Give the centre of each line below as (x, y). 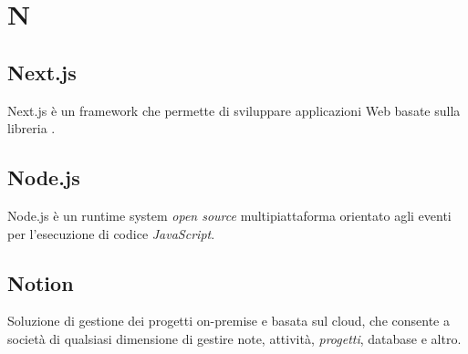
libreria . (31, 128)
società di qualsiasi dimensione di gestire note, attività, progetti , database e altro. (234, 338)
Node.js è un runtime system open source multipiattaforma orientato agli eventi (229, 215)
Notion (41, 282)
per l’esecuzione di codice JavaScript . (111, 233)
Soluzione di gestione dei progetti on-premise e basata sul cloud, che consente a (229, 321)
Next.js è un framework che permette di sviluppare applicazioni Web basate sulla (234, 110)
